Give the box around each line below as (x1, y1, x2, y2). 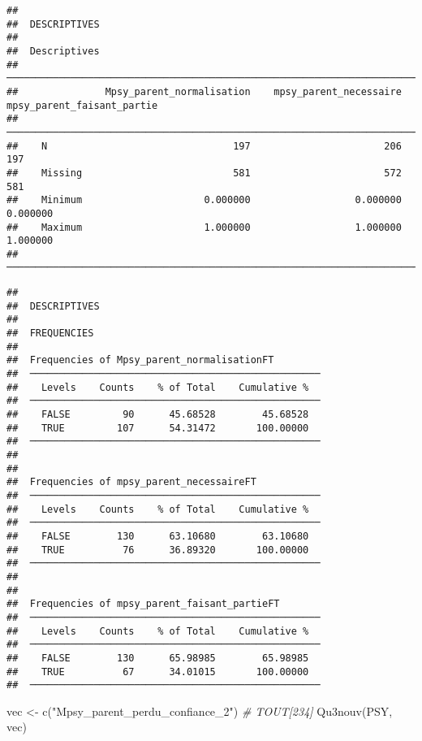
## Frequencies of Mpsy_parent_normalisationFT (6, 354, 274, 366)
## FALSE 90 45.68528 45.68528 (6, 409, 309, 421)
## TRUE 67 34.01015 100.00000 (6, 665, 309, 678)
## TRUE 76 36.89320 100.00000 (6, 544, 309, 556)
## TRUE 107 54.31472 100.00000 (6, 422, 309, 434)
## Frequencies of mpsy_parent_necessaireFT (6, 476, 256, 488)
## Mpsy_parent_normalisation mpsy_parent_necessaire (6, 85, 402, 97)
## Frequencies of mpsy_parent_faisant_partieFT (6, 598, 280, 610)
